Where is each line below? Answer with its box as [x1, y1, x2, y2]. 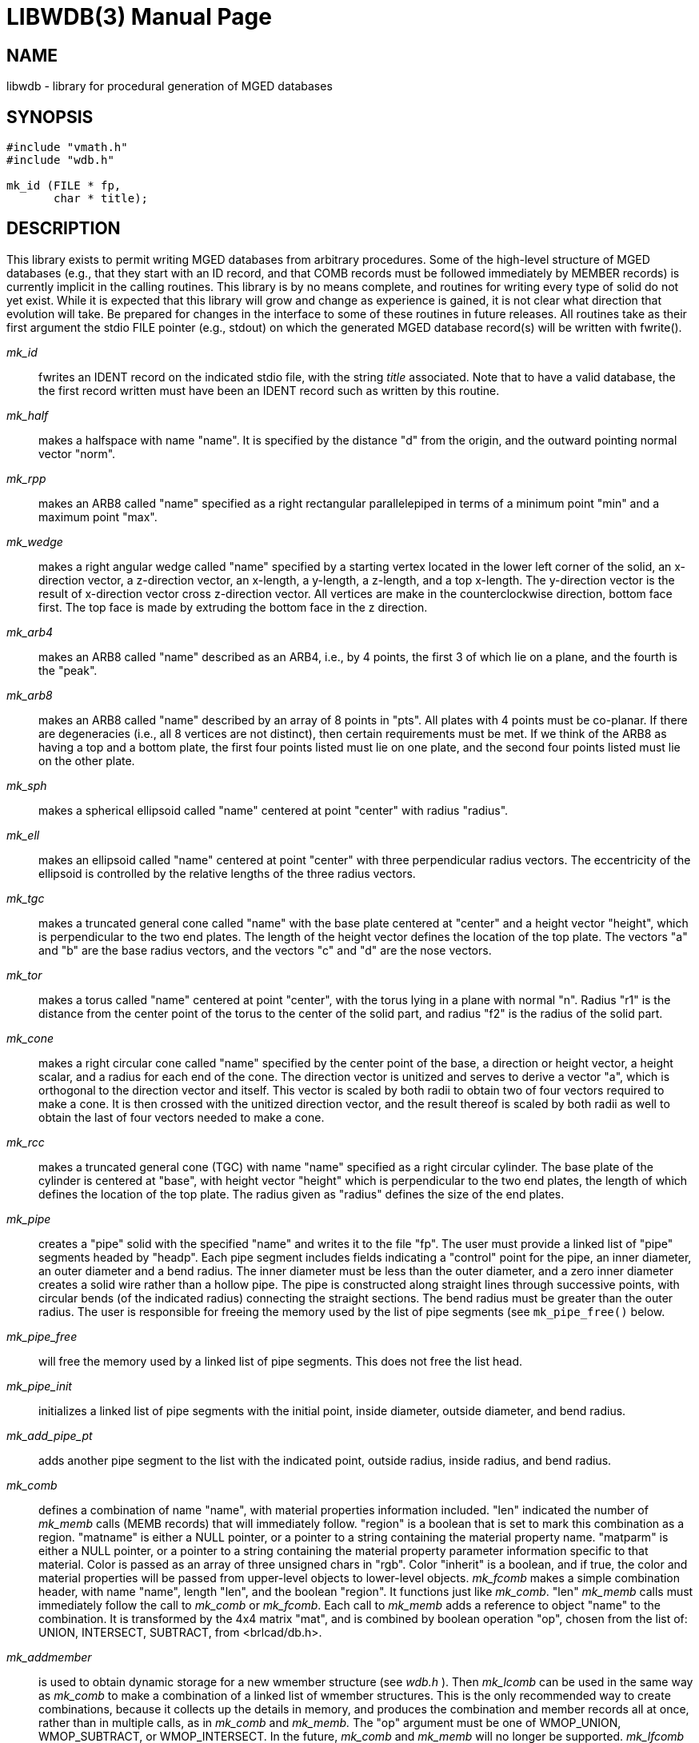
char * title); [54, 192, 149, 205]
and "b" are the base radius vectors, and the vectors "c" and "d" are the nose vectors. [38, 943, 492, 957]
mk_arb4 [6, 624, 54, 639]
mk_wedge [6, 534, 63, 548]
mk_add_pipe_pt [6, 1428, 93, 1442]
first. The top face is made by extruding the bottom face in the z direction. [38, 600, 428, 614]
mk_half [6, 408, 49, 422]
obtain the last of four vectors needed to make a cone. [38, 1110, 325, 1124]
